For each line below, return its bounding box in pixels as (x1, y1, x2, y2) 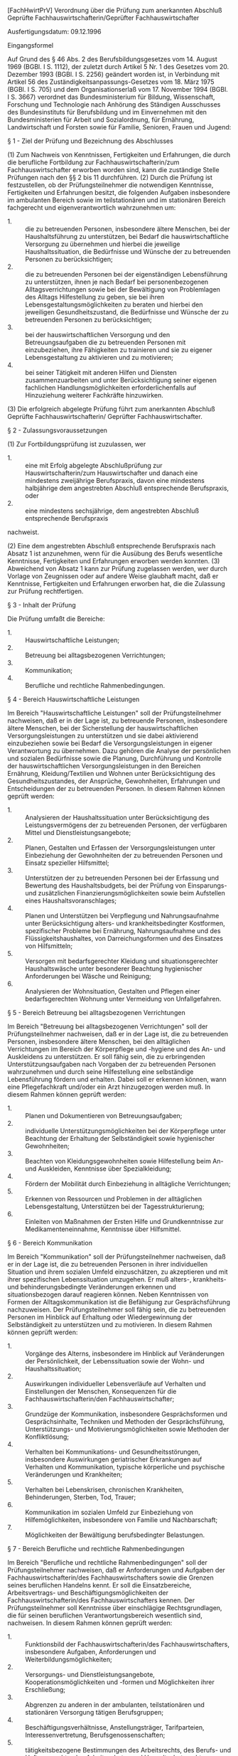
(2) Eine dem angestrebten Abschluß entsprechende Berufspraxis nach (7, 542, 216, 550)
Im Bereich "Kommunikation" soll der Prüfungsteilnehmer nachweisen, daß (7, 1252, 226, 1261)
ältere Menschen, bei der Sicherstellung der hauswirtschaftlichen (7, 724, 199, 732)
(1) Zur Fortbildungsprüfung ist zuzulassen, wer (7, 440, 146, 448)
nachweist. (7, 528, 40, 536)
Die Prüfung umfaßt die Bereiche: (7, 614, 105, 623)
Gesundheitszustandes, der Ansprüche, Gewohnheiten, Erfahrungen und (7, 777, 220, 785)
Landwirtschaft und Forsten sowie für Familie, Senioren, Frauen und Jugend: (7, 123, 232, 131)
